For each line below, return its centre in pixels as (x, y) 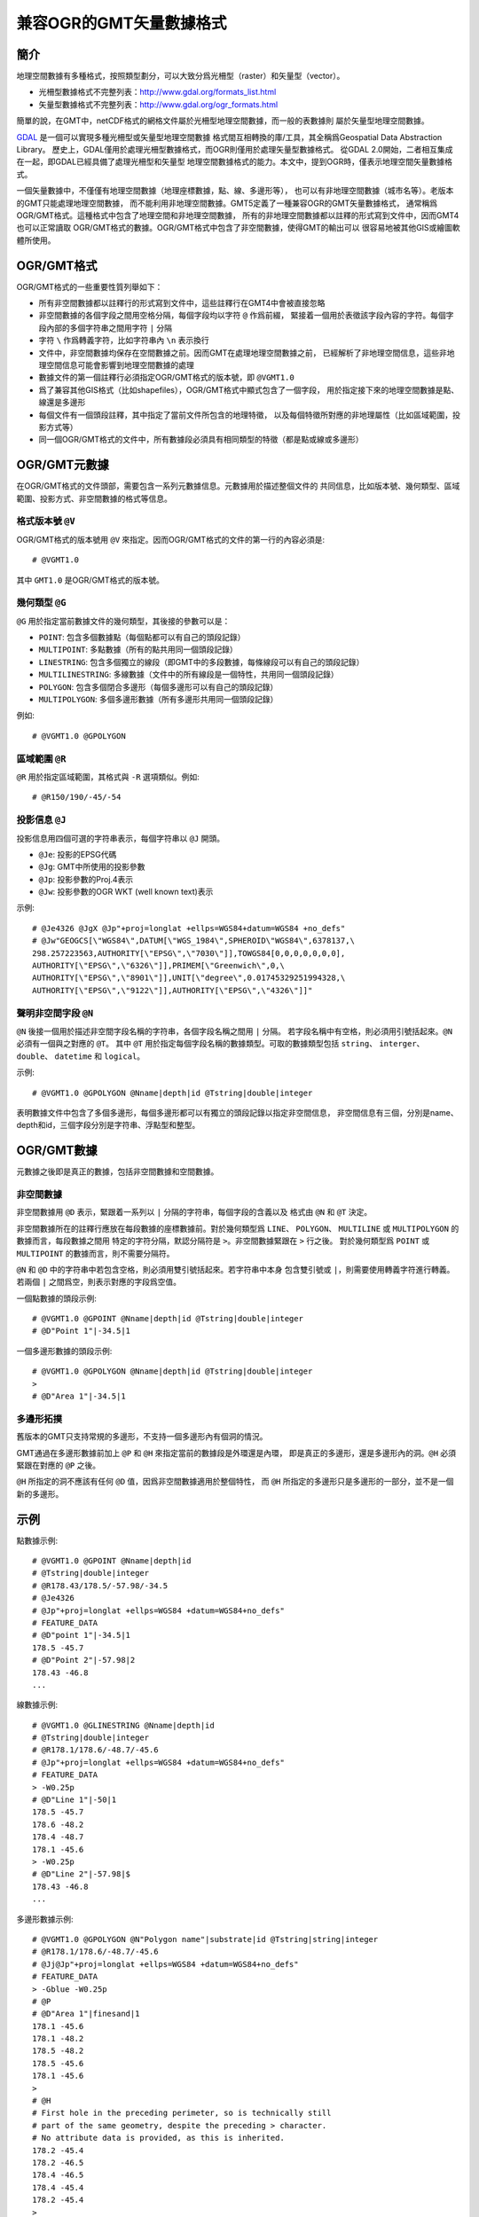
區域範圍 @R (41, 758)
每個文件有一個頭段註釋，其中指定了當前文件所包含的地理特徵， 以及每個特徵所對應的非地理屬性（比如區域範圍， (245, 415)
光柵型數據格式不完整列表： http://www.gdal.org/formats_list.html (157, 92)
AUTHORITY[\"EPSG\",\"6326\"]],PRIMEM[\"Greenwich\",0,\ (159, 966)
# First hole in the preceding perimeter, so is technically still (182, 2113)
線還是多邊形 (62, 403)
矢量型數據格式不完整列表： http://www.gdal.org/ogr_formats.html (158, 104)
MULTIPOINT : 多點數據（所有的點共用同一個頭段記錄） (138, 650)
